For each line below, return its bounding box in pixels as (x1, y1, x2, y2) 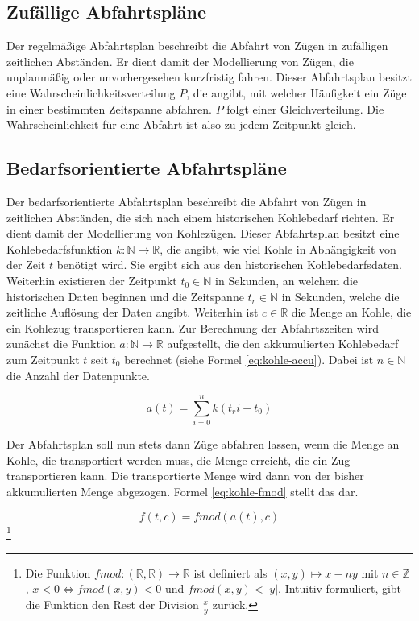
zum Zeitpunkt (6, 350, 80, 367)
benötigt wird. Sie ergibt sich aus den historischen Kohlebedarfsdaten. (56, 256, 403, 273)
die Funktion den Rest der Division (25, 596, 199, 613)
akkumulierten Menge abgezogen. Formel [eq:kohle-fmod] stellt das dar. (6, 483, 359, 499)
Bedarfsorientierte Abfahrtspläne (6, 155, 287, 180)
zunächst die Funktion (6, 335, 116, 352)
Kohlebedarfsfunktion (6, 240, 113, 257)
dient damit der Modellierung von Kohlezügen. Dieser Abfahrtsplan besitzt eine (6, 225, 400, 242)
